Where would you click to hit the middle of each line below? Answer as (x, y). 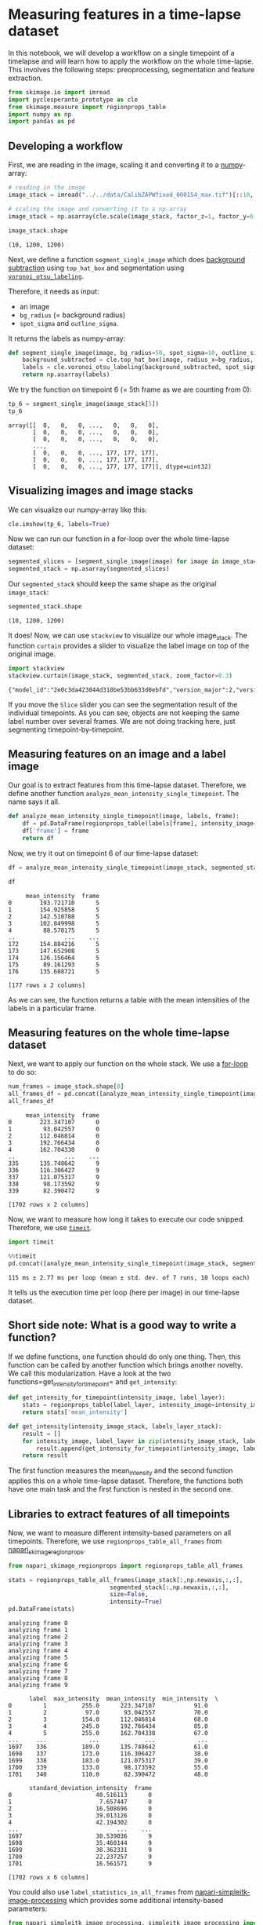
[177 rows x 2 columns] (47, 985)
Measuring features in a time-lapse (124, 15)
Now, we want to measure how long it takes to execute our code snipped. (126, 1219)
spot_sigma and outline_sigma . (69, 323)
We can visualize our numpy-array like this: (77, 510)
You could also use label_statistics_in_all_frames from (101, 1892)
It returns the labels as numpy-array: (67, 338)
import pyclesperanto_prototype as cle (73, 100)
